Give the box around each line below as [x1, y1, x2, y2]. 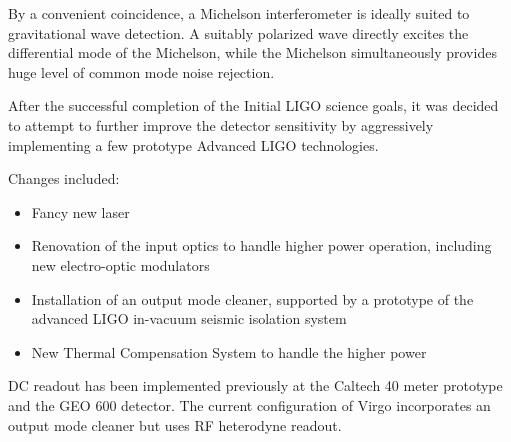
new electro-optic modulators [31, 254, 210, 275]
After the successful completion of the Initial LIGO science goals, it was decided [8, 95, 499, 116]
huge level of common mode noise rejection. [8, 61, 275, 82]
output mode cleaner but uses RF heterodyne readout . [8, 414, 342, 435]
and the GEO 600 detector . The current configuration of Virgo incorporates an [8, 394, 491, 415]
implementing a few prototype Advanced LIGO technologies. [8, 134, 379, 155]
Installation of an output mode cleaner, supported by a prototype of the [31, 288, 474, 309]
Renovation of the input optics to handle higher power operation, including [31, 235, 492, 256]
